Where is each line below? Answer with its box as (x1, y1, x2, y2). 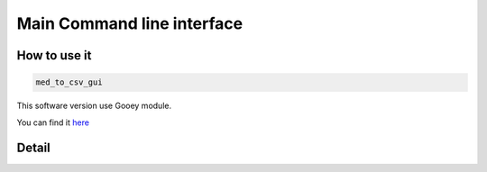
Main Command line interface (16, 14, 243, 33)
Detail (16, 140, 51, 156)
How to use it (16, 48, 92, 63)
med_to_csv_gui (35, 77, 103, 87)
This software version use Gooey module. (16, 100, 171, 112)
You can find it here (16, 117, 90, 128)
